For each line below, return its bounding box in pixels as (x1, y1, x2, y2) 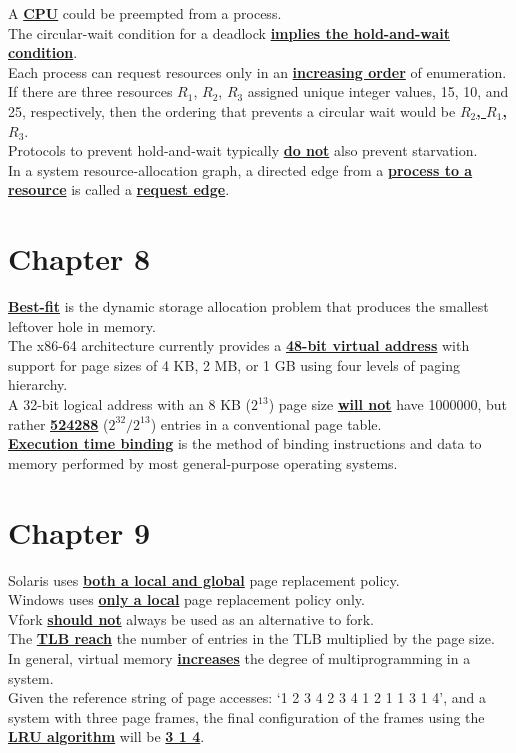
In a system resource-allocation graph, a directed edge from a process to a (8, 159, 473, 180)
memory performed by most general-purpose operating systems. (8, 452, 398, 473)
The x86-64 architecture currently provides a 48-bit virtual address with (8, 335, 470, 356)
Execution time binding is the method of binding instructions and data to (8, 433, 482, 454)
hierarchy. (8, 374, 68, 395)
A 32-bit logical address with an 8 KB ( (8, 394, 252, 415)
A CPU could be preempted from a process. (8, 3, 282, 23)
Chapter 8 (8, 238, 151, 279)
